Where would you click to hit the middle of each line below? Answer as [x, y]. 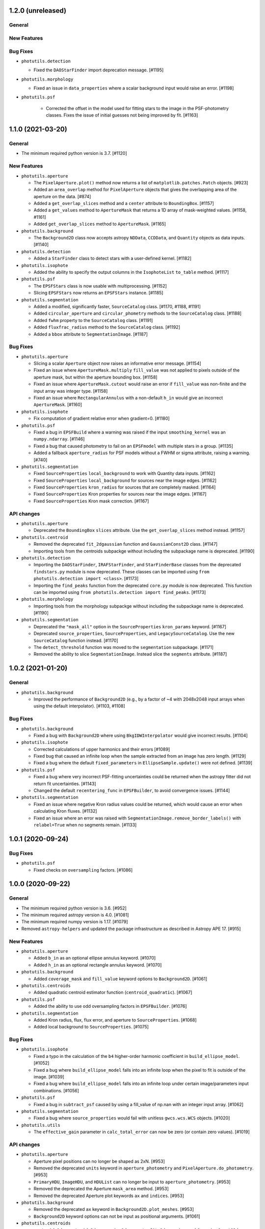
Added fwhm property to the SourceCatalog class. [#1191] [93, 320]
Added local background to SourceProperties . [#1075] [91, 1027]
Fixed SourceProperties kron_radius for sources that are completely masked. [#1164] [125, 487]
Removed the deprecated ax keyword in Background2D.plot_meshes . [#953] [114, 1209]
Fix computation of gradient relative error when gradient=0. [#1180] [102, 418]
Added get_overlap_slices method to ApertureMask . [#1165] [100, 224]
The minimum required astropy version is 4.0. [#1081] [75, 915]
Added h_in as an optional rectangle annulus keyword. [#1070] [98, 965]
